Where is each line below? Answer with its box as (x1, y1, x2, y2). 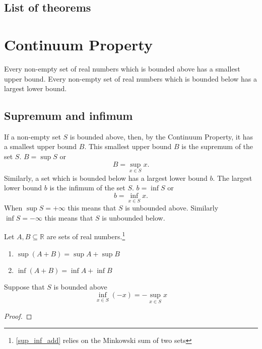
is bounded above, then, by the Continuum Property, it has (70, 131, 253, 142)
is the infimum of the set (49, 182, 125, 193)
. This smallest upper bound (84, 141, 172, 152)
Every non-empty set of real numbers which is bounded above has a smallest (4, 63, 240, 74)
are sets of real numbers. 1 (46, 230, 125, 242)
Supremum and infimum (4, 108, 133, 123)
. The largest (213, 172, 252, 183)
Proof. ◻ (4, 310, 32, 321)
